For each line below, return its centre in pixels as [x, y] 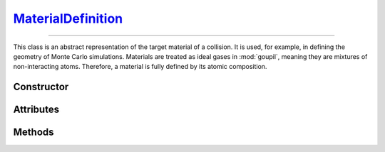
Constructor [41, 87]
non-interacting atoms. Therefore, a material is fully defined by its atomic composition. [140, 67]
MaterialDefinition [68, 18]
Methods [34, 132]
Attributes [36, 110]
